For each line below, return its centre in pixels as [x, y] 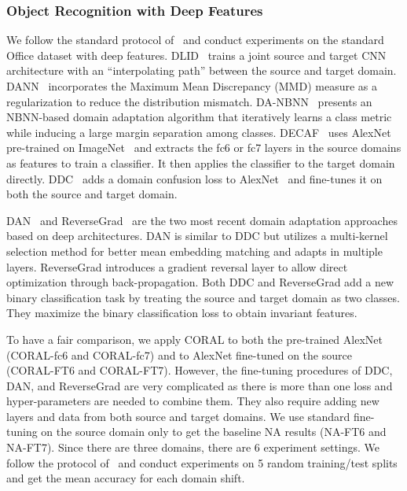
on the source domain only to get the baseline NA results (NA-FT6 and [214, 432]
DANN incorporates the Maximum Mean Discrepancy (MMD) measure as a [192, 86]
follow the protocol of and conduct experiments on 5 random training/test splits [202, 462]
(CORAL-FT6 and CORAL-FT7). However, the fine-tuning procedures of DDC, [200, 370]
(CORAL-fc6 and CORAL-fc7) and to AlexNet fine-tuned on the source [179, 354]
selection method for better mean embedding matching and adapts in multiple [194, 251]
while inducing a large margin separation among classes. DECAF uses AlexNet [199, 132]
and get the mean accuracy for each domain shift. [126, 478]
